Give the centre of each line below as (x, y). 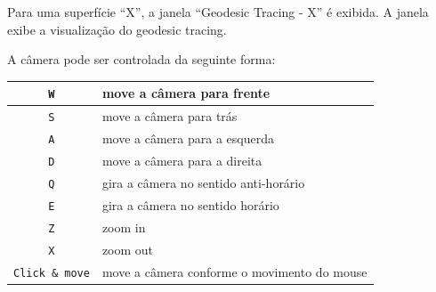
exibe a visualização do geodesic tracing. (117, 29)
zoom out (128, 249)
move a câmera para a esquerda (188, 138)
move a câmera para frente (186, 93)
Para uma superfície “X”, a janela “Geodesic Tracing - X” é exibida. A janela (218, 12)
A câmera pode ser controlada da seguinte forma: (141, 59)
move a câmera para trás (170, 116)
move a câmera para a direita (182, 161)
